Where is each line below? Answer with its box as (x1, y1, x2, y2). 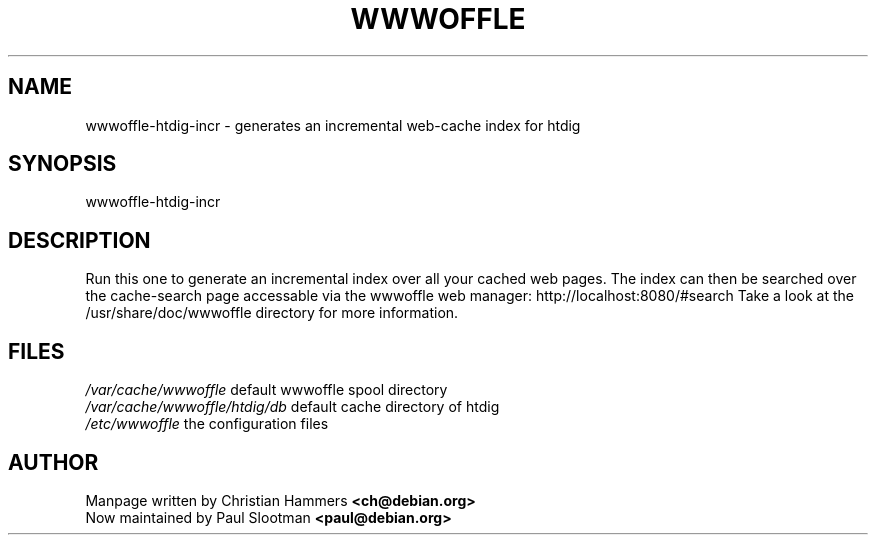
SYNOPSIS (8, 151, 117, 177)
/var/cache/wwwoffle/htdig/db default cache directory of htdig (85, 398, 500, 416)
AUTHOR (8, 449, 99, 475)
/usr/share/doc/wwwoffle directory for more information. (85, 304, 459, 322)
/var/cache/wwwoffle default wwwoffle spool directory (85, 381, 448, 399)
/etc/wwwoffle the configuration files (85, 415, 329, 433)
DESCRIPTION (8, 227, 151, 253)
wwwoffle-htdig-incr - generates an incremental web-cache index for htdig (85, 116, 581, 134)
